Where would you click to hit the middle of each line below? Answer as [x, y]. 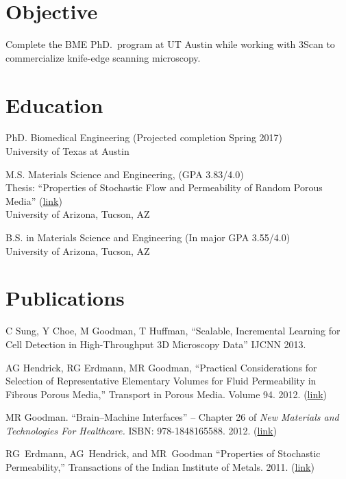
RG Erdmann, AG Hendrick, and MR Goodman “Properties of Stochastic [163, 453]
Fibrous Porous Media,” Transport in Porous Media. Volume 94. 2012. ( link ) [166, 394]
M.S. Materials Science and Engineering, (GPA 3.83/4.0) [125, 174]
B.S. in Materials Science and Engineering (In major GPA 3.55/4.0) [148, 237]
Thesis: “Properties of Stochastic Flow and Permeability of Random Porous [164, 187]
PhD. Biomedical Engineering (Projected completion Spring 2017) [144, 137]
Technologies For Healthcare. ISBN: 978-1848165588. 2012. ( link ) [141, 430]
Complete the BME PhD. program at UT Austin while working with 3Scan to [170, 44]
